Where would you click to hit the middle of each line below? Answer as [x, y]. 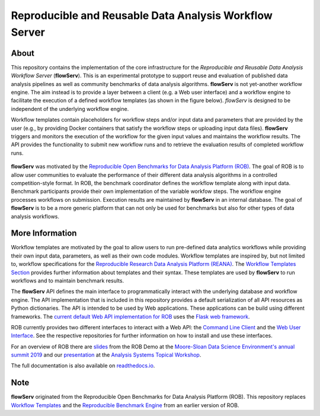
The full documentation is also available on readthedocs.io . [83, 366]
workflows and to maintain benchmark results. [68, 280]
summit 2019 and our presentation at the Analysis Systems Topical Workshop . [106, 355]
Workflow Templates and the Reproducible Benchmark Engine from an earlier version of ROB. [125, 405]
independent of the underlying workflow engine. [70, 109]
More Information [44, 234]
